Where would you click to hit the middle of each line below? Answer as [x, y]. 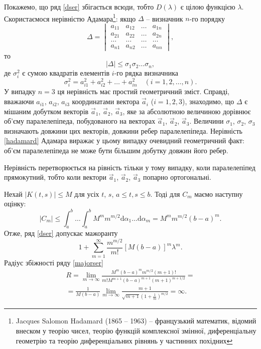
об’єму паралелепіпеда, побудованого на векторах [80, 121]
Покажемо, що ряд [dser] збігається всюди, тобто [79, 7]
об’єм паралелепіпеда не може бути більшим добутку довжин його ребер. [116, 150]
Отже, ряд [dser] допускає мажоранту [61, 233]
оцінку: [15, 204]
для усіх [87, 194]
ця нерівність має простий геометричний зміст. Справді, [144, 91]
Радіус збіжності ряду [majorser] [54, 262]
